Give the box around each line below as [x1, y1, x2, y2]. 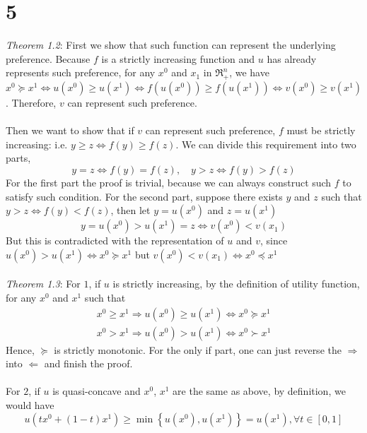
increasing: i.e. [6, 136, 68, 151]
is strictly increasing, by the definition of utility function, [112, 276, 360, 291]
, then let [110, 203, 151, 218]
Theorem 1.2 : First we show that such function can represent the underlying [6, 37, 336, 52]
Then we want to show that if [6, 123, 134, 138]
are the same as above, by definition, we [173, 384, 346, 398]
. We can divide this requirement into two [175, 136, 356, 151]
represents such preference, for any [6, 65, 156, 80]
